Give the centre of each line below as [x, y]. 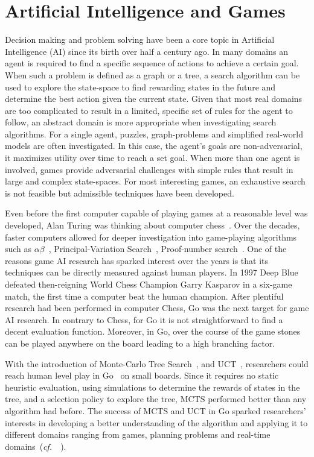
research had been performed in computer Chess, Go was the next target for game [157, 308]
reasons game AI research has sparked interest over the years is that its [137, 260]
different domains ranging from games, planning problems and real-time [138, 434]
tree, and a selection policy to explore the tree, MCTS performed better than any [156, 399]
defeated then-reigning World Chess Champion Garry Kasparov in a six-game [149, 284]
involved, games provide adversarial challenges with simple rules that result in [149, 169]
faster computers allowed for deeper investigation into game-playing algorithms [151, 237]
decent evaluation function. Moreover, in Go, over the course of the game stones [153, 331]
